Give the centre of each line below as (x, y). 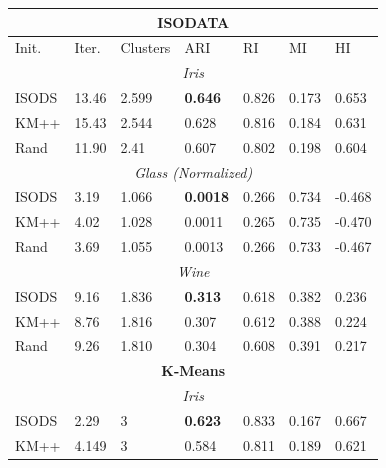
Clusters (145, 47)
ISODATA (193, 21)
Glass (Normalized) (193, 171)
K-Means (193, 370)
